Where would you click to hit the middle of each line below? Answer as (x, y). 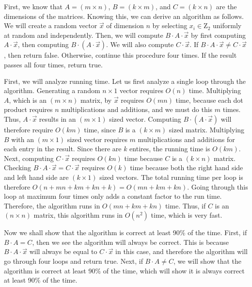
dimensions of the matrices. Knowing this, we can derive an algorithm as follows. (124, 16)
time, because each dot (209, 100)
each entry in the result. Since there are (63, 149)
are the (226, 6)
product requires (28, 109)
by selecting (170, 25)
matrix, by (96, 100)
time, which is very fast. (187, 215)
